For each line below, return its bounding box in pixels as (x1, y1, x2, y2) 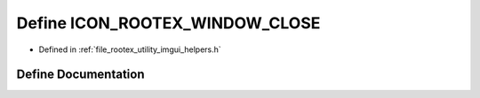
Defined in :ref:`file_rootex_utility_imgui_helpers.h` (38, 44, 221, 55)
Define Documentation (16, 67, 145, 82)
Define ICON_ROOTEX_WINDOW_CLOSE (16, 13, 321, 33)
